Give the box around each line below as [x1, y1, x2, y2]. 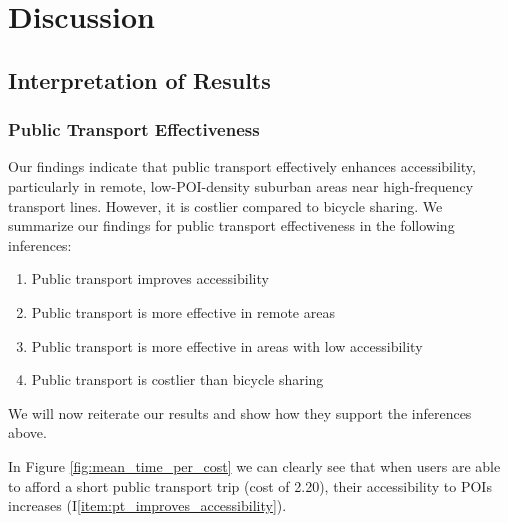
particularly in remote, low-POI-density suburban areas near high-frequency [8, 175, 474, 196]
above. [8, 422, 47, 443]
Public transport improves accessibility [31, 268, 269, 289]
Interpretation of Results [8, 64, 271, 95]
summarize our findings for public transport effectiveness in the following [8, 215, 455, 236]
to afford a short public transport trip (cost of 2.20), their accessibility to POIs [8, 475, 492, 496]
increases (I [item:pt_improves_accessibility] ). [8, 495, 287, 516]
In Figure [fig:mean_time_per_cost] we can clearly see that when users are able [8, 455, 501, 476]
